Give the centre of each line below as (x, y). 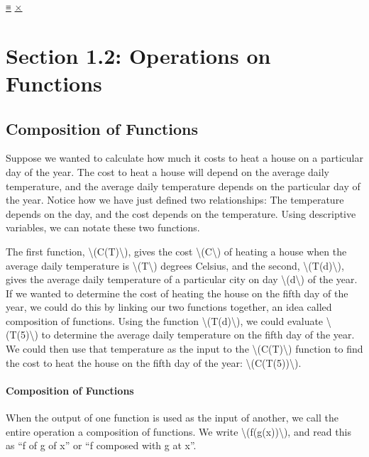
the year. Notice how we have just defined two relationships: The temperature (175, 200)
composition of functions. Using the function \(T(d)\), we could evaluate (165, 320)
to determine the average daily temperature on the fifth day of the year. (198, 335)
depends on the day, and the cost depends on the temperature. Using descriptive (181, 213)
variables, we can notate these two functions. (103, 227)
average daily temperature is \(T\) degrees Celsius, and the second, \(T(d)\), (175, 265)
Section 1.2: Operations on (138, 55)
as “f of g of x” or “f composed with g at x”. (101, 445)
